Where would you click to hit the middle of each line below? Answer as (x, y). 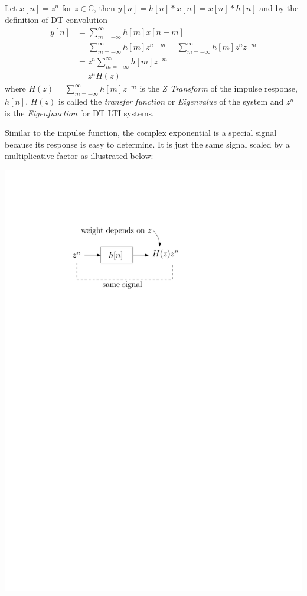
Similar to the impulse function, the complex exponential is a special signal (141, 133)
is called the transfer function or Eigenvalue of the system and (171, 101)
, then (104, 8)
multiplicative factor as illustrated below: (79, 156)
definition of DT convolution (56, 19)
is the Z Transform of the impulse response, (218, 88)
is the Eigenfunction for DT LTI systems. (79, 113)
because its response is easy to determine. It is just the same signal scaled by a (147, 144)
